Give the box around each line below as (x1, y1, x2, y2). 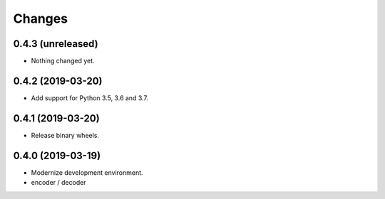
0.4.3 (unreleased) (13, 38, 99, 50)
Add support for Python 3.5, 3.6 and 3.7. (31, 93, 149, 102)
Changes (13, 11, 68, 26)
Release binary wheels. (31, 131, 100, 139)
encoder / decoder (31, 178, 86, 187)
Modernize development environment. (31, 168, 143, 177)
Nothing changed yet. (31, 57, 96, 65)
